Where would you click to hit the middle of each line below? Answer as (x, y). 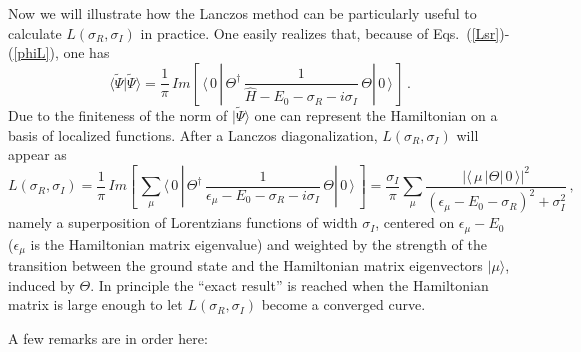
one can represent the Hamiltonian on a (376, 115)
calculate (35, 32)
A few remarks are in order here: (108, 337)
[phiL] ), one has (61, 52)
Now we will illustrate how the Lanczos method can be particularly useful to (242, 13)
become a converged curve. (343, 304)
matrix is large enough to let (95, 304)
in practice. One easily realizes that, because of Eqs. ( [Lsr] (320, 32)
